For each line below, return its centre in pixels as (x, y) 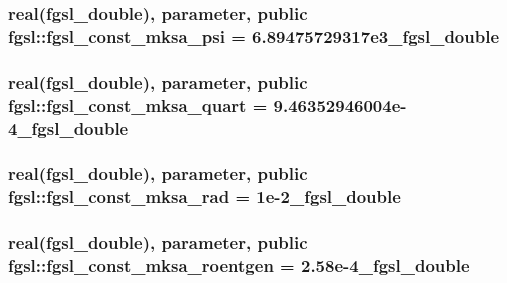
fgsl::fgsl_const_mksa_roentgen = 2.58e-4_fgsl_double (239, 265)
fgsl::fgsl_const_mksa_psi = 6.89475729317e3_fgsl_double (254, 35)
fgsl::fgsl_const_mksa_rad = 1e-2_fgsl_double (204, 196)
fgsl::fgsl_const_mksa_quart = (138, 104)
